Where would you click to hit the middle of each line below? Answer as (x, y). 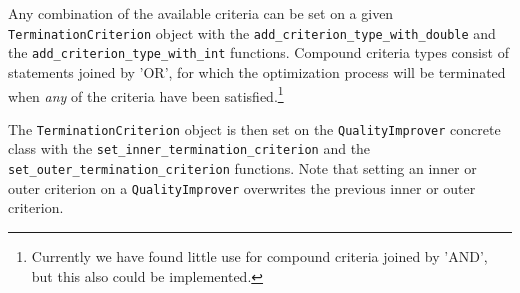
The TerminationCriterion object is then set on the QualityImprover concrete (254, 128)
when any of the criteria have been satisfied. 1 (146, 94)
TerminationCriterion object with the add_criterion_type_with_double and (252, 32)
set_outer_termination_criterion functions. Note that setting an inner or (242, 168)
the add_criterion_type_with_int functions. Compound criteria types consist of (258, 52)
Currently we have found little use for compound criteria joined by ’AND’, (259, 255)
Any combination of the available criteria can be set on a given (201, 13)
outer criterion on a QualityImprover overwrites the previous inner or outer (242, 187)
